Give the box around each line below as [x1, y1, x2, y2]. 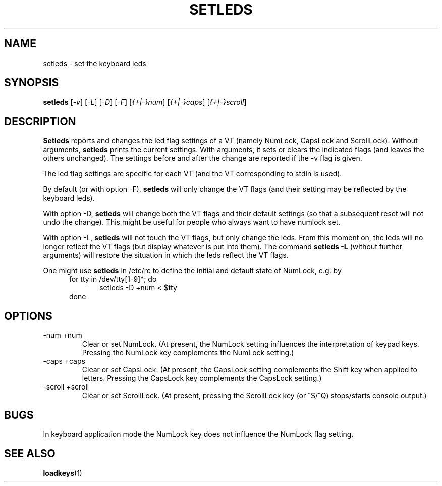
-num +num [43, 331, 82, 340]
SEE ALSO [4, 447, 56, 460]
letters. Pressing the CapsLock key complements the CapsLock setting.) [82, 374, 322, 383]
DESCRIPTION [4, 115, 76, 128]
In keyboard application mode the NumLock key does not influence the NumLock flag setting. [43, 429, 354, 439]
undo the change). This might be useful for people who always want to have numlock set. [43, 218, 341, 227]
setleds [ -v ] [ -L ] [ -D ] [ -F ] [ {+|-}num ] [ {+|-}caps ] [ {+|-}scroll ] [43, 98, 247, 107]
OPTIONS [4, 309, 52, 322]
